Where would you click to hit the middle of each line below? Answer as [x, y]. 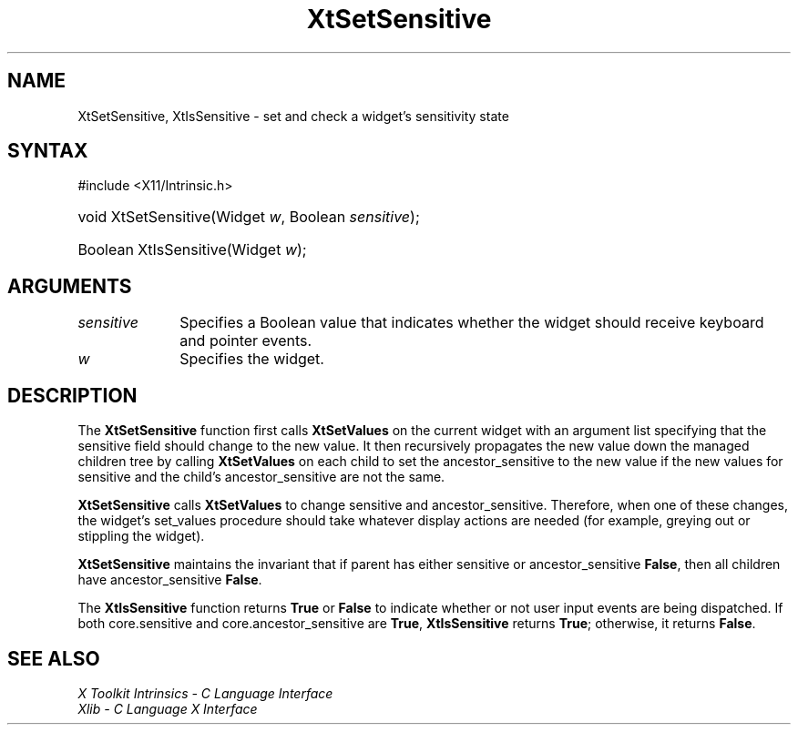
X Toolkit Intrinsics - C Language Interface [205, 693]
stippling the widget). [141, 536]
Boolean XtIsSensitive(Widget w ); [192, 250]
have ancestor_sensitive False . [170, 580]
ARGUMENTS [70, 286]
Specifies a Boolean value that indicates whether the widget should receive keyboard [472, 323]
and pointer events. [246, 341]
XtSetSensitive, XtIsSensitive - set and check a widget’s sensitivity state [293, 116]
